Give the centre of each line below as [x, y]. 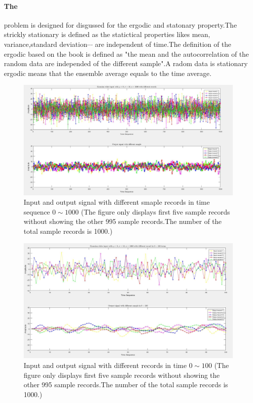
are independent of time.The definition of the [163, 44]
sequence [37, 211]
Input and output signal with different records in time [105, 365]
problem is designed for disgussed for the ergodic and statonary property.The [121, 24]
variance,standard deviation [46, 44]
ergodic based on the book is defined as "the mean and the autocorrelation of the [126, 54]
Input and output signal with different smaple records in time [117, 202]
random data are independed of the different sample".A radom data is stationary [126, 63]
